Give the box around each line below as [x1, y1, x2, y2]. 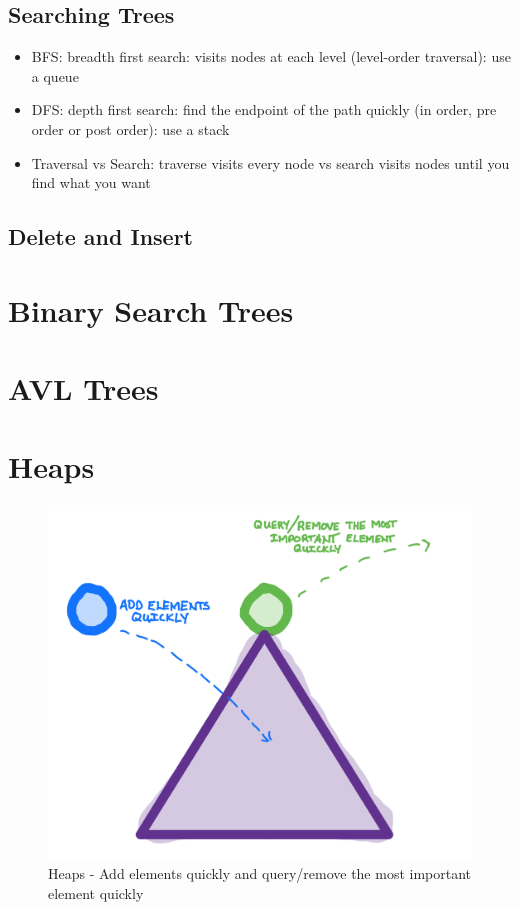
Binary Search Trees [8, 289, 294, 330]
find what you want [31, 172, 151, 193]
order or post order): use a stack [31, 118, 230, 139]
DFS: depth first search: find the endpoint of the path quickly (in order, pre [31, 99, 497, 120]
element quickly [48, 882, 144, 903]
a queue [31, 65, 79, 86]
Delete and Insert [8, 221, 193, 252]
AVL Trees [8, 368, 159, 409]
